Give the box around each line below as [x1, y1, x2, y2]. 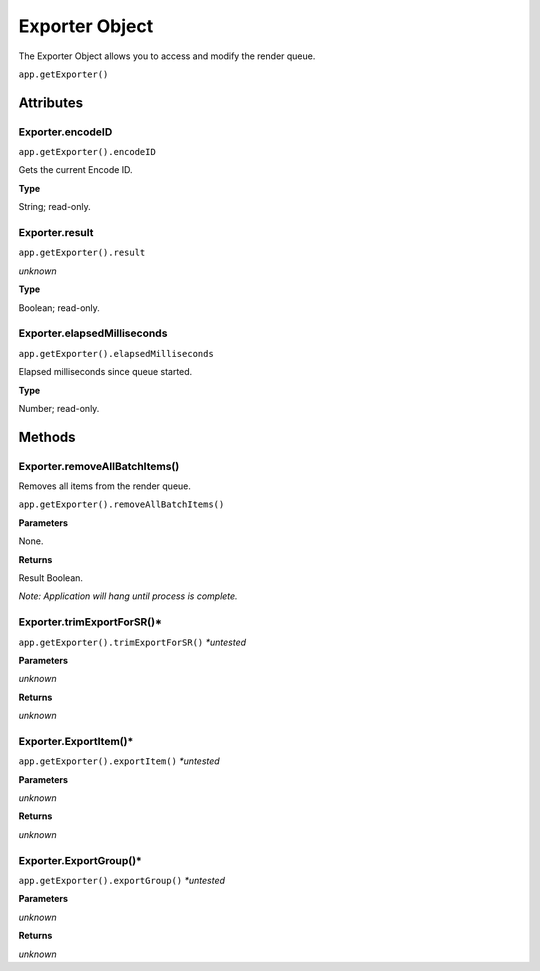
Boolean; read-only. [18, 301, 100, 314]
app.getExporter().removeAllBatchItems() [18, 499, 225, 510]
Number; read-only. [18, 402, 100, 414]
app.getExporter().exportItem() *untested [18, 755, 220, 767]
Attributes [18, 94, 84, 111]
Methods [18, 428, 76, 445]
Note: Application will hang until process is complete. [18, 590, 239, 602]
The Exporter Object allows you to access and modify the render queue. [18, 50, 316, 62]
